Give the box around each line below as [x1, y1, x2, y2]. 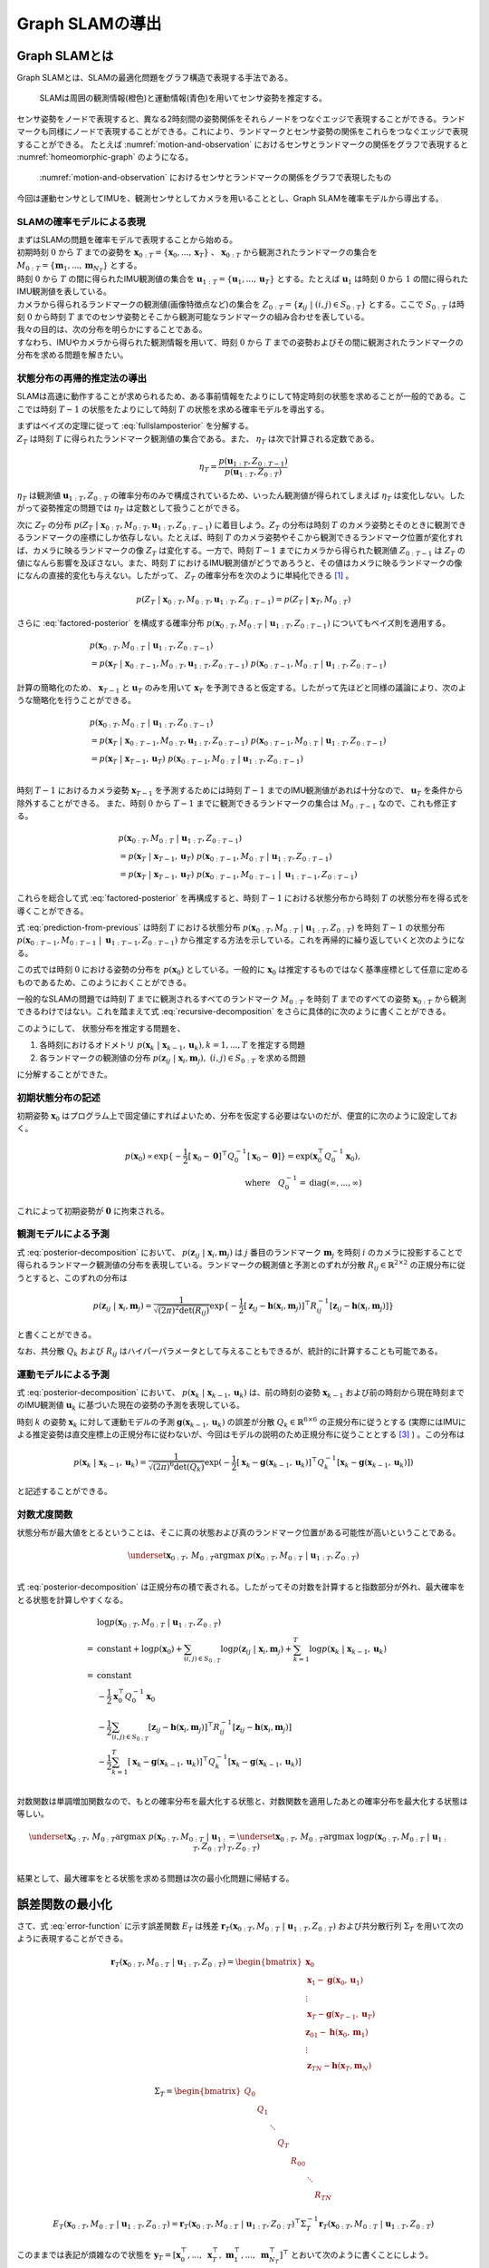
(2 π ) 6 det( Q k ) [152, 1461, 205, 1474]
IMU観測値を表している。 [16, 286, 112, 297]
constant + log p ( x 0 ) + [96, 1644, 183, 1657]
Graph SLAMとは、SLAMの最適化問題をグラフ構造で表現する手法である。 [16, 73, 293, 83]
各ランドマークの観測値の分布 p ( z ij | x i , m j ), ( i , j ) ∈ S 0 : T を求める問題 [39, 1052, 306, 1065]
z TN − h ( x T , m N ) [306, 2060, 372, 2073]
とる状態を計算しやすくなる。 [16, 1594, 129, 1605]
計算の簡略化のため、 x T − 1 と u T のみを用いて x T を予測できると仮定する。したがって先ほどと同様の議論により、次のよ [16, 681, 466, 695]
